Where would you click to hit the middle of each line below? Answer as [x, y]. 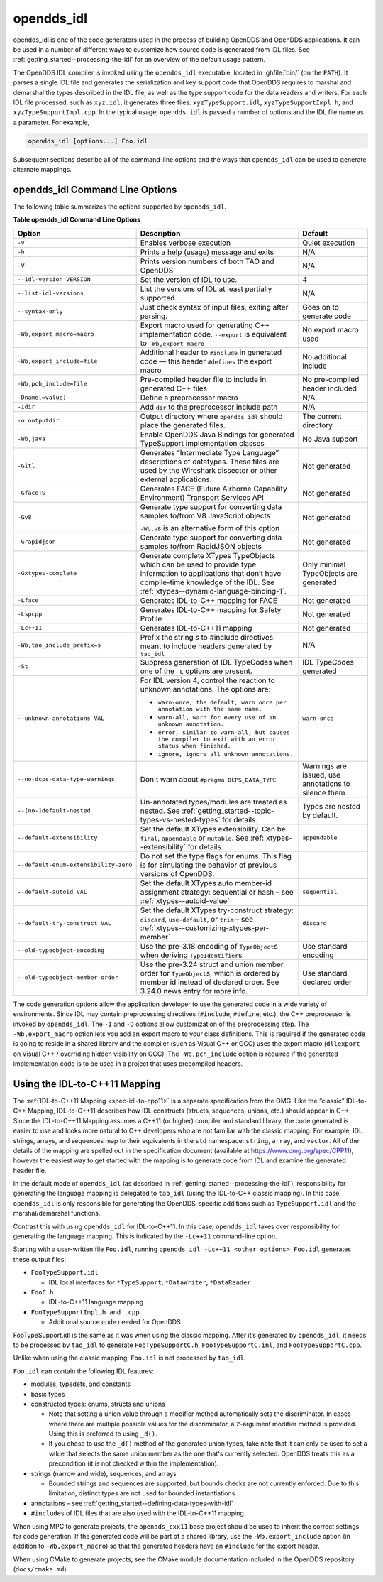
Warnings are [325, 765]
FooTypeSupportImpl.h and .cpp [85, 1312]
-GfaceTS [32, 493]
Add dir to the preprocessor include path [209, 407]
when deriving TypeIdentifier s [191, 955]
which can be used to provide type [198, 564]
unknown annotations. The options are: [205, 689]
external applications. [176, 479]
